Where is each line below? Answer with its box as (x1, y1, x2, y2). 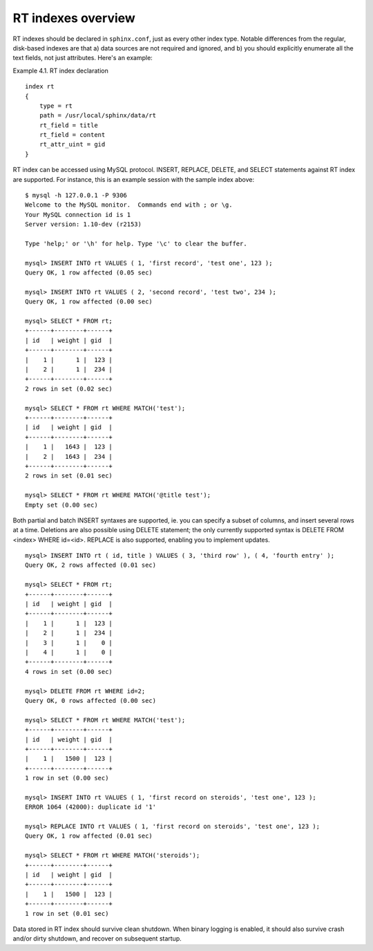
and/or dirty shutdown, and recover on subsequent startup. (12, 934, 182, 943)
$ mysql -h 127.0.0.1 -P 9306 (25, 191, 128, 200)
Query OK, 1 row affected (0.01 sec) (25, 832, 153, 840)
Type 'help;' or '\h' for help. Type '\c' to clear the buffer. (25, 239, 248, 247)
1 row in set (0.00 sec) (25, 774, 109, 782)
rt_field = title (39, 121, 98, 129)
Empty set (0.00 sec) (25, 501, 98, 509)
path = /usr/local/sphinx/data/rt (39, 111, 157, 120)
